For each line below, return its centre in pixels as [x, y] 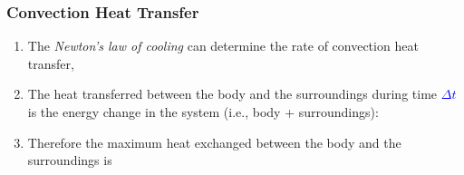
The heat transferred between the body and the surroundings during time [232, 94]
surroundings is [70, 160]
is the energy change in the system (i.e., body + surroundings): [203, 112]
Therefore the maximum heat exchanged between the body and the [214, 142]
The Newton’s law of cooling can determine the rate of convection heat [223, 46]
